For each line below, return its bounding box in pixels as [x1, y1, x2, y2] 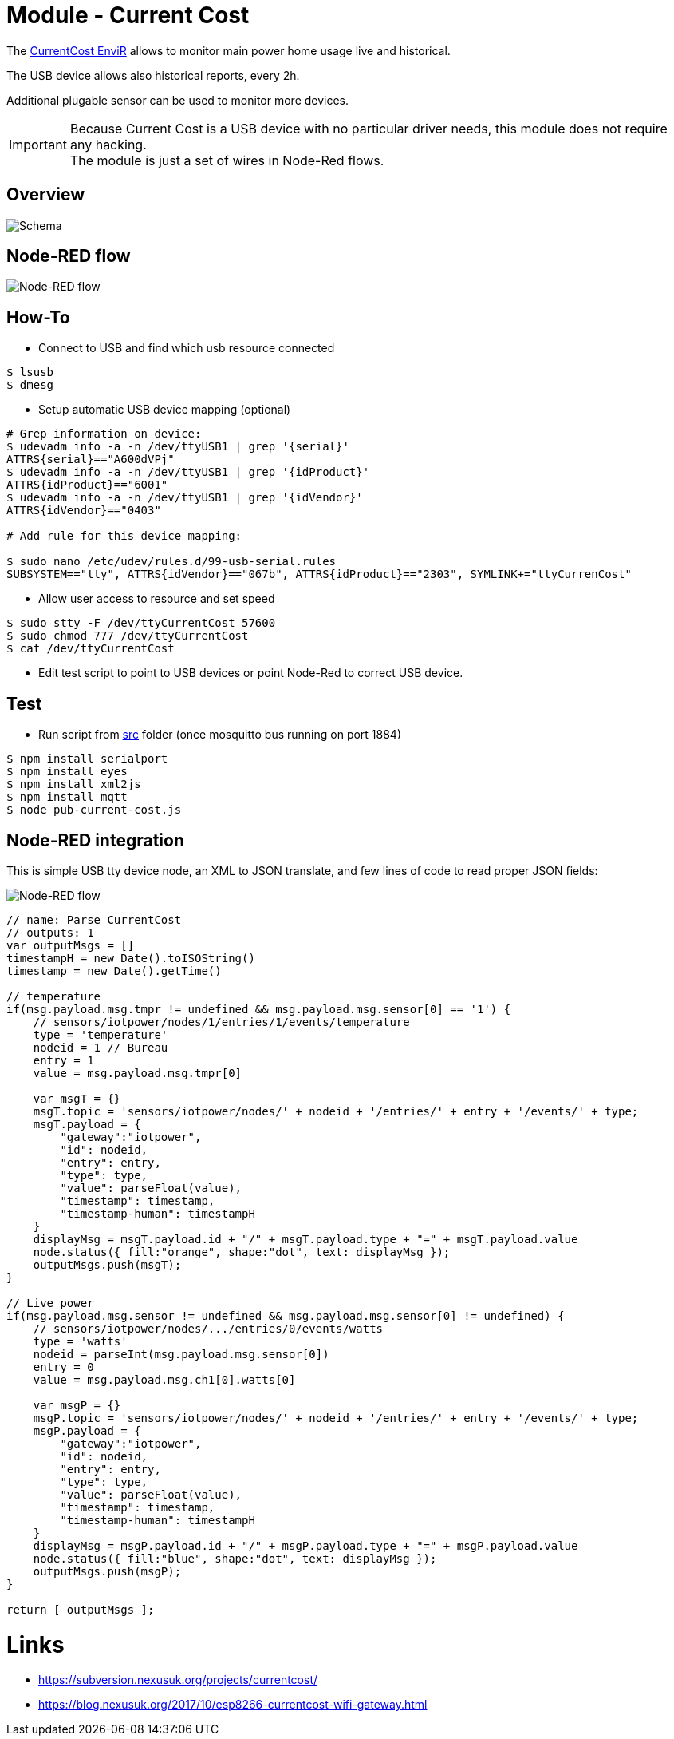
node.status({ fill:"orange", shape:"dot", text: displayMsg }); [33, 1245, 451, 1258]
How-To [6, 307, 70, 327]
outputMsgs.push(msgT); [33, 1258, 182, 1271]
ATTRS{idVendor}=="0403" [6, 504, 161, 517]
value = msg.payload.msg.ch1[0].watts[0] [33, 1373, 296, 1386]
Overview [6, 184, 85, 205]
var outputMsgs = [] [6, 938, 135, 952]
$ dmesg [6, 378, 54, 392]
